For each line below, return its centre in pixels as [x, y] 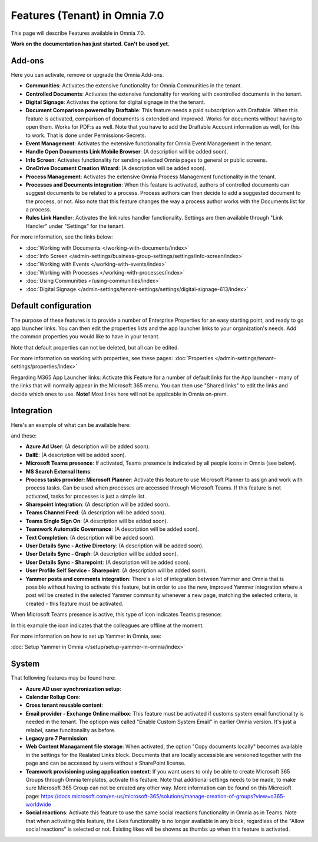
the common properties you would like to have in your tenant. [85, 337]
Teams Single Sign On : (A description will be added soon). [97, 521]
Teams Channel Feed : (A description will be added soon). [96, 513]
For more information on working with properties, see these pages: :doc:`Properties [112, 358]
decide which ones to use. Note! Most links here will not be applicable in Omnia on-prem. [120, 394]
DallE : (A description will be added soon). [76, 455]
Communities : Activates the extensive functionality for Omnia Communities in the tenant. [134, 86]
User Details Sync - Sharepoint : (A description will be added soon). [108, 562]
